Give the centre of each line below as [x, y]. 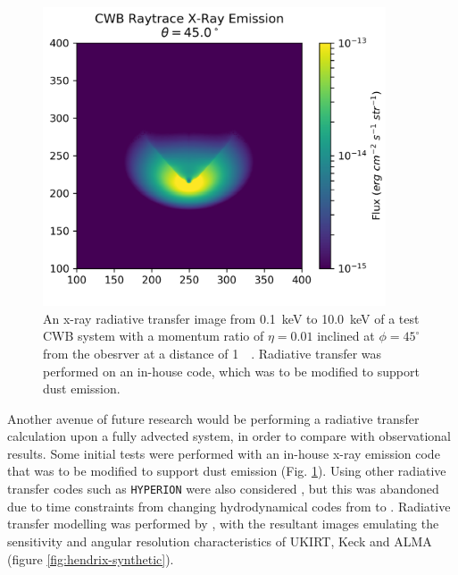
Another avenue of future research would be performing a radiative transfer [213, 418]
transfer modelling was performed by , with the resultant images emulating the [223, 524]
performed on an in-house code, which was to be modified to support [231, 371]
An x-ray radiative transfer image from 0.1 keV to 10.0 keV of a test [231, 318]
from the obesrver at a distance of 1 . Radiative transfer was [212, 353]
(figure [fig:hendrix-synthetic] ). [91, 558]
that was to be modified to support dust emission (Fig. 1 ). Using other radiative [227, 471]
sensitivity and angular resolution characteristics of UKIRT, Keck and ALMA [220, 541]
